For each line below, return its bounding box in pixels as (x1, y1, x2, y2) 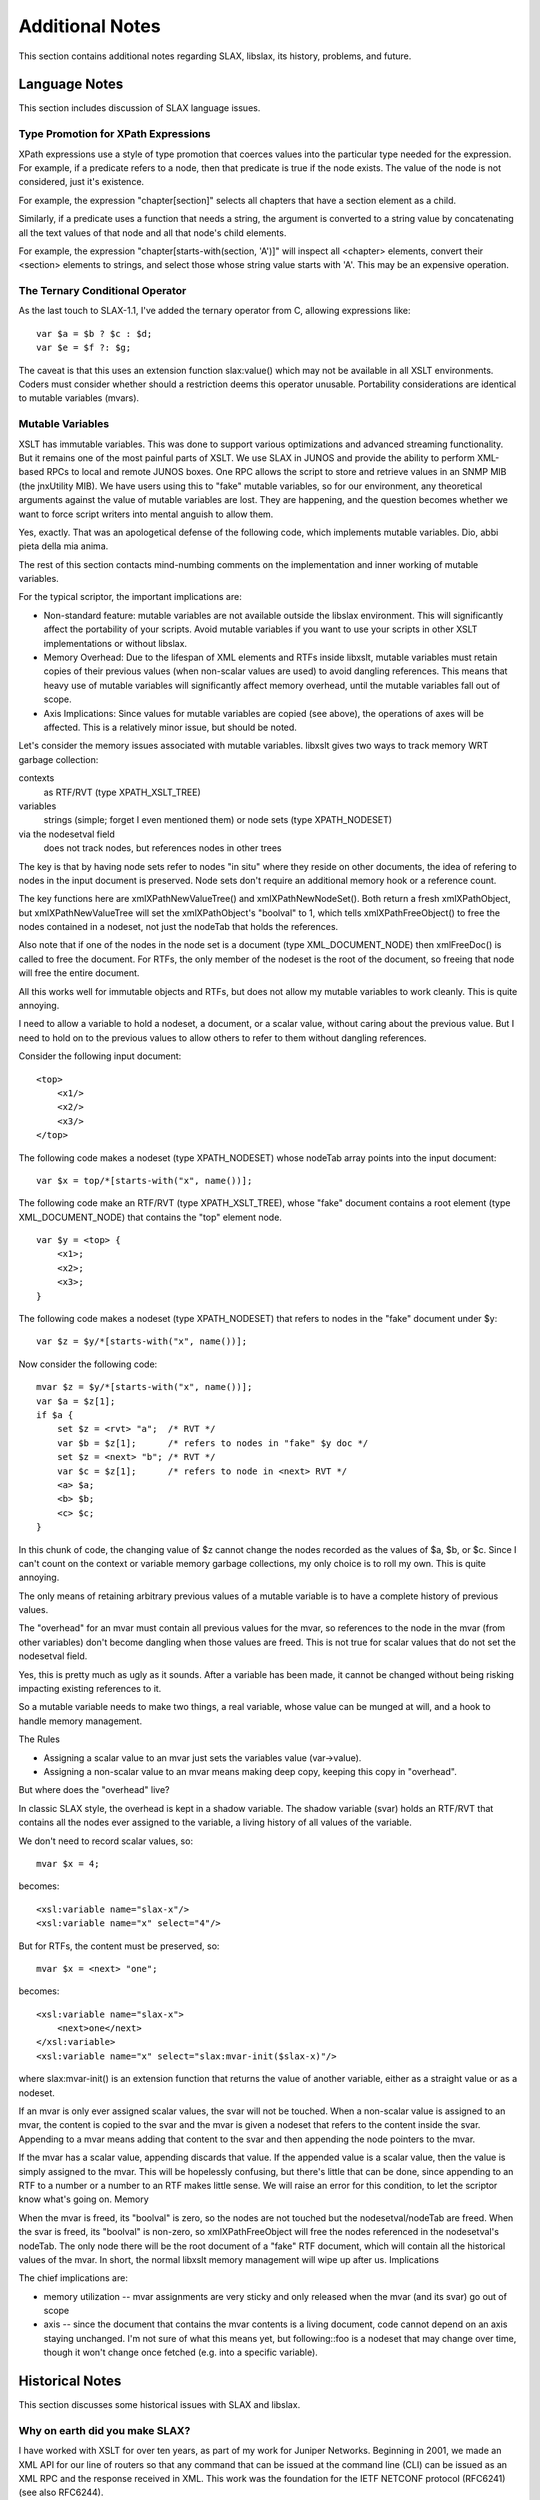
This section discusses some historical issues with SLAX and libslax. (18, 2399, 301, 2411)
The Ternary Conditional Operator (18, 284, 187, 298)
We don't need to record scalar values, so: (18, 1835, 194, 1847)
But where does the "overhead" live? (18, 1784, 170, 1796)
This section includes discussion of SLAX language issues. (18, 102, 261, 114)
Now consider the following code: (18, 1358, 158, 1370)
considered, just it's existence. (18, 176, 145, 188)
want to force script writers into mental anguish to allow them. (18, 508, 274, 520)
